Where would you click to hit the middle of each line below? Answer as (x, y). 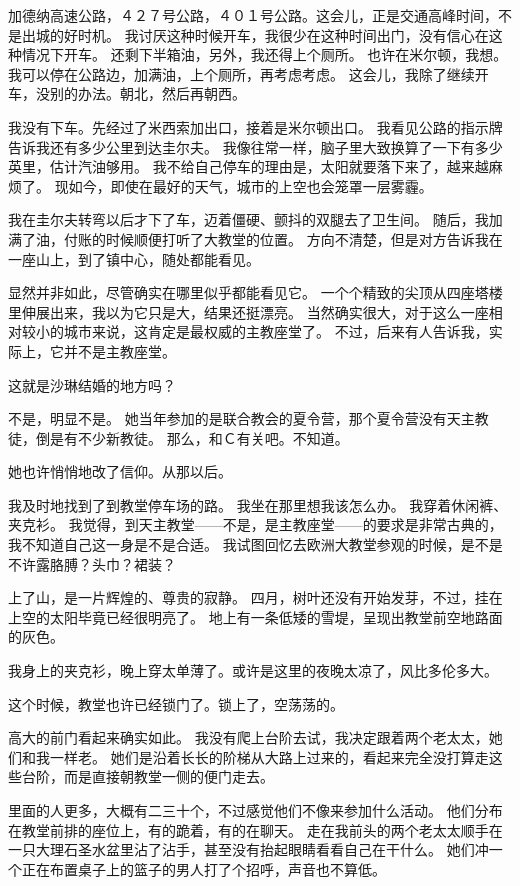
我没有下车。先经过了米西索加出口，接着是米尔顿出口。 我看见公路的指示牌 (255, 126)
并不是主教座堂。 (119, 350)
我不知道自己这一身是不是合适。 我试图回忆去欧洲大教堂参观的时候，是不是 (255, 544)
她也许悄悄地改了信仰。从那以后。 (120, 471)
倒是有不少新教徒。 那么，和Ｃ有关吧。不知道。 (192, 437)
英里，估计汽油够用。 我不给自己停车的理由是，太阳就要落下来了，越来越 (248, 166)
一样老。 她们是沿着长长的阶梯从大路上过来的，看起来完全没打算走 (269, 756)
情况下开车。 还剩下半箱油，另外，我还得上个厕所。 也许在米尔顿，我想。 (264, 54)
